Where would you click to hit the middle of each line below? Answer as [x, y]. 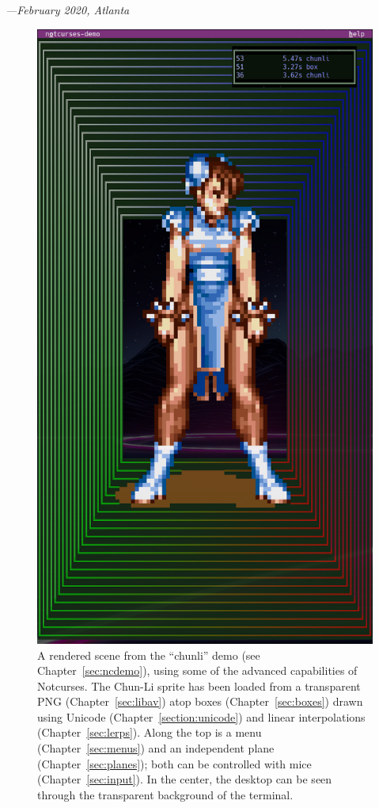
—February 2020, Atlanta [68, 10]
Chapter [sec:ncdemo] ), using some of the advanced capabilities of [197, 670]
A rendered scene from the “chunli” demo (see [149, 655]
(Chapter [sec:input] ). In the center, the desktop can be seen [185, 779]
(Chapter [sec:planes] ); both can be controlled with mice [174, 763]
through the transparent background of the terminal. [165, 794]
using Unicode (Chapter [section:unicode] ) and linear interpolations [201, 716]
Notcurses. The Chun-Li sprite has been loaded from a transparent [199, 685]
